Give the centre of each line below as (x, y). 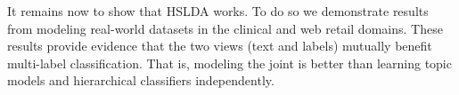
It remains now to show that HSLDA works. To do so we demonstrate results (218, 11)
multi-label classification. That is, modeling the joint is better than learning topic (229, 63)
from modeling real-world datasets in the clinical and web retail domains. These (225, 28)
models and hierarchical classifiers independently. (141, 80)
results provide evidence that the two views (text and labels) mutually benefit (220, 46)
